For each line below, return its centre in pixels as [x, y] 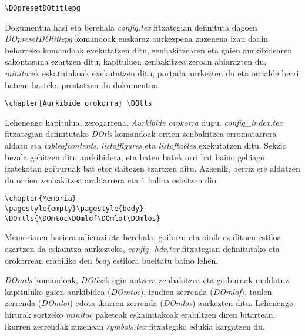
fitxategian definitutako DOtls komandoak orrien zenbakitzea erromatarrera [141, 134]
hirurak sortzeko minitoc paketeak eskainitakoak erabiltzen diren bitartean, [140, 314]
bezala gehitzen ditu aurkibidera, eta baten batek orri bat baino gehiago [135, 157]
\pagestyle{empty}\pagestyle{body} [74, 209]
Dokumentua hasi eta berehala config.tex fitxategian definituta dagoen [131, 27]
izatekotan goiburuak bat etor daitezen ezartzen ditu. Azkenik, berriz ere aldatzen [152, 168]
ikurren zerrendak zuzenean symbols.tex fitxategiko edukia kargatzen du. [135, 326]
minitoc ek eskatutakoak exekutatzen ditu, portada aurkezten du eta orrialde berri [152, 73]
